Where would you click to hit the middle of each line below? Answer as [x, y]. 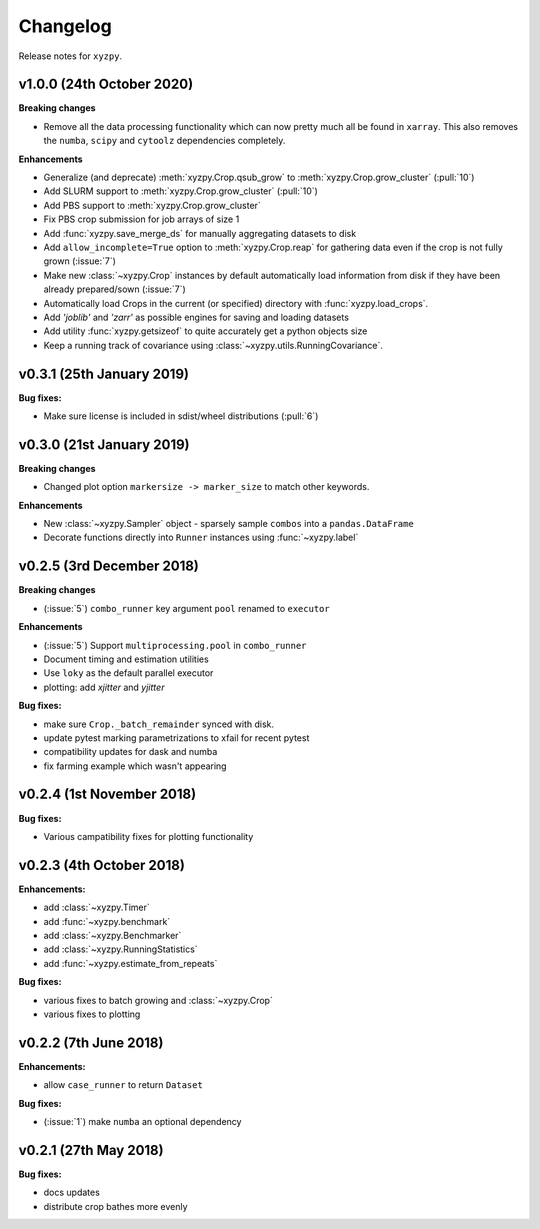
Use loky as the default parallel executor [128, 673]
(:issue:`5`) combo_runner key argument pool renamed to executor [186, 608]
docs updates [71, 1192]
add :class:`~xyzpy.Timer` [96, 907]
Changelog [65, 26]
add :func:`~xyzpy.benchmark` [107, 921]
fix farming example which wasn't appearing [135, 766]
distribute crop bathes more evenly [116, 1206]
